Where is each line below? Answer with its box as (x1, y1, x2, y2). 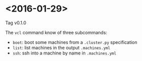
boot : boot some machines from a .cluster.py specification (12, 39, 138, 45)
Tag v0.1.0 (5, 20, 26, 26)
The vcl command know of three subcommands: (5, 29, 108, 35)
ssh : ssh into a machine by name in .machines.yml (12, 50, 117, 56)
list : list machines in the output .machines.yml (12, 44, 111, 50)
